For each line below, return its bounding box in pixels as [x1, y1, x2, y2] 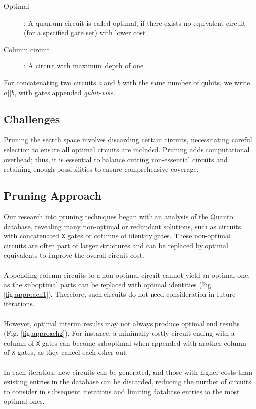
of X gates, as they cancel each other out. [4, 347, 128, 357]
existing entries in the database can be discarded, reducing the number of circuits [4, 376, 251, 387]
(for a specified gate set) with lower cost [24, 27, 146, 38]
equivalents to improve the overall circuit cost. [4, 250, 144, 260]
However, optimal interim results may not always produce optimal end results [4, 318, 240, 328]
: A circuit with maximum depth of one [24, 60, 144, 71]
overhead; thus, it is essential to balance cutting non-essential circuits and [4, 154, 228, 164]
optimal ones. [4, 396, 45, 406]
